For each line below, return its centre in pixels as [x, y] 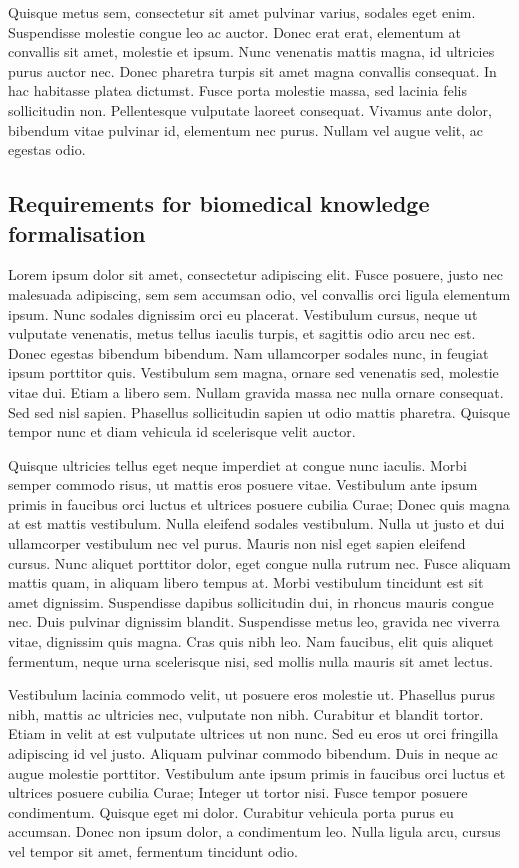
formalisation [77, 232]
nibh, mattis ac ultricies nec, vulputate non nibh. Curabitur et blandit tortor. [246, 713]
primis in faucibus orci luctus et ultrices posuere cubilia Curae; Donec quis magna [259, 503]
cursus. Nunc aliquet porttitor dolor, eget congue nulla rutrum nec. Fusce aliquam [259, 562]
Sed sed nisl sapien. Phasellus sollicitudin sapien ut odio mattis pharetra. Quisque [259, 411]
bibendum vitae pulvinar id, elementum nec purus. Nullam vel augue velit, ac [246, 129]
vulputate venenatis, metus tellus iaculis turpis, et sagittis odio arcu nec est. [242, 333]
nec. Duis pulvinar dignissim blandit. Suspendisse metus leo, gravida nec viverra [254, 621]
